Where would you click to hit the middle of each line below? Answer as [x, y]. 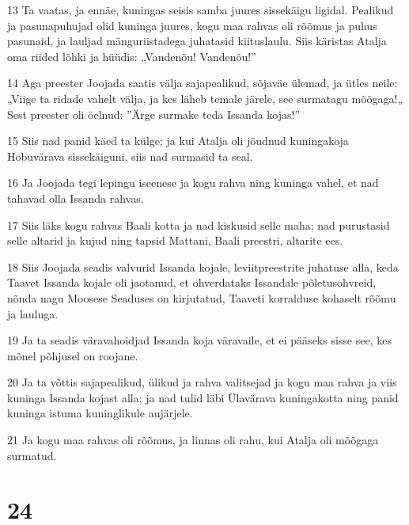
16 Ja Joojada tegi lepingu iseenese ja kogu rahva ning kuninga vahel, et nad [193, 183]
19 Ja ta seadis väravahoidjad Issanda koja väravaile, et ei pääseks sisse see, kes [199, 340]
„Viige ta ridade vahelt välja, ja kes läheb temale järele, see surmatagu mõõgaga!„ [205, 98]
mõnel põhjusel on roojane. [73, 355]
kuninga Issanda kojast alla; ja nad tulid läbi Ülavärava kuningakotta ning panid [203, 397]
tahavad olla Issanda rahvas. [76, 198]
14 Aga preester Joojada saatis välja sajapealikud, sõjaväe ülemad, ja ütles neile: [203, 83]
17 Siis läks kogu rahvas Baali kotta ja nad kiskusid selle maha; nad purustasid [199, 224]
